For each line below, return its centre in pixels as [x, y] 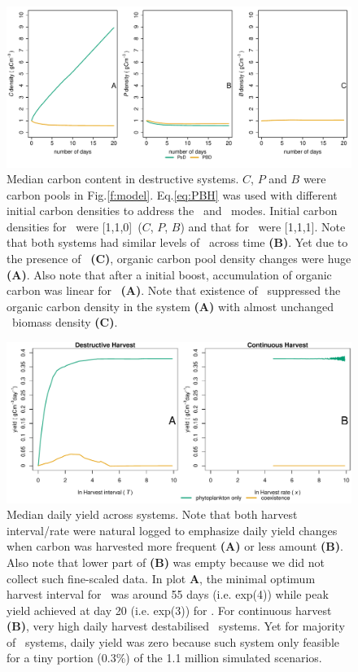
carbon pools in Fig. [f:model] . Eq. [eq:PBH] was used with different [172, 194]
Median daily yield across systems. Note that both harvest [152, 514]
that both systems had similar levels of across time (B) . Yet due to [177, 242]
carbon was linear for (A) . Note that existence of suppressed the [174, 290]
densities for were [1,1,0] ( [74, 226]
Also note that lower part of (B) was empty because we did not [166, 562]
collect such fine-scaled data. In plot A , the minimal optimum [161, 578]
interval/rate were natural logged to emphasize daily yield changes [172, 530]
